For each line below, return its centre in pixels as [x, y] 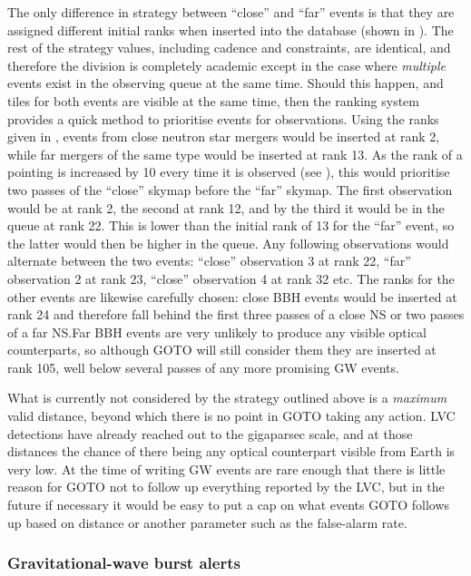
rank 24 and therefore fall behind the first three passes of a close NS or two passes [236, 314]
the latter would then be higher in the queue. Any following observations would [228, 243]
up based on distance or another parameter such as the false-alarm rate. [207, 522]
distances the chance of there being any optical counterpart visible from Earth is [231, 451]
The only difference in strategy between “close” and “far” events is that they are [231, 12]
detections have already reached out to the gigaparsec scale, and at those [210, 433]
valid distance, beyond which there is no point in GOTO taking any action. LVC [231, 416]
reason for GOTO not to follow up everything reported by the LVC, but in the [226, 487]
